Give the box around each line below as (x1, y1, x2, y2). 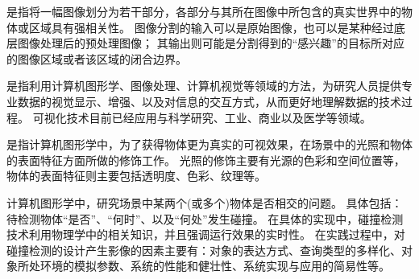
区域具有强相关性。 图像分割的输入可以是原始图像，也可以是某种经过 (28, 18, 394, 35)
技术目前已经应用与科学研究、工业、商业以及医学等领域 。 (66, 109, 371, 125)
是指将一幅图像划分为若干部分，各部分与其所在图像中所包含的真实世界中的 (6, 3, 401, 19)
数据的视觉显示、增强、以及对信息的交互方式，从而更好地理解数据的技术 (17, 92, 401, 109)
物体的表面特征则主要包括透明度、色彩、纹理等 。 (6, 167, 266, 184)
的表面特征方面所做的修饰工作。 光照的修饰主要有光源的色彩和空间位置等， (6, 151, 405, 168)
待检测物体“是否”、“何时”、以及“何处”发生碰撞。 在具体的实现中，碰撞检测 (6, 210, 404, 227)
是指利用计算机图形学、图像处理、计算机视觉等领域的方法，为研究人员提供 (6, 77, 401, 94)
